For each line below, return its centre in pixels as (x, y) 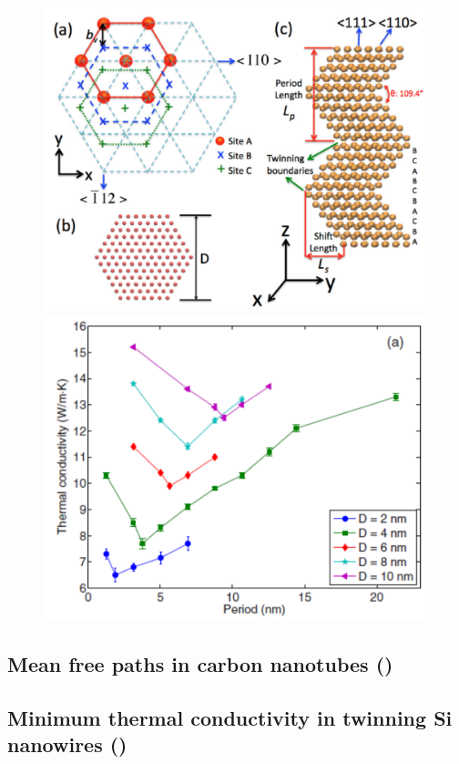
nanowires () (67, 744)
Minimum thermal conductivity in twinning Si (230, 717)
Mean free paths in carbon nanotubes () (200, 664)
